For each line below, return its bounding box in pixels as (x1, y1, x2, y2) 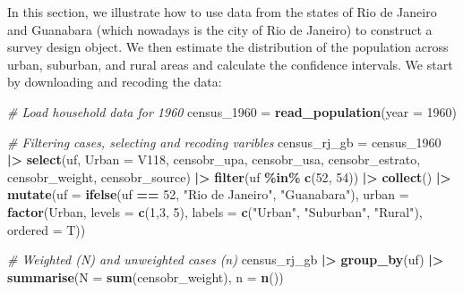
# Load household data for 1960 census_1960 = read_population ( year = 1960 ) (7, 102, 458, 121)
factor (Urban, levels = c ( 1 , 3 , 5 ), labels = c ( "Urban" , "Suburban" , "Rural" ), (7, 202, 423, 221)
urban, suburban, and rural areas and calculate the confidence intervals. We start (7, 54, 453, 73)
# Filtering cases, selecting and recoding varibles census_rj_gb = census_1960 (7, 132, 442, 151)
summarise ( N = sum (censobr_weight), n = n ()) (7, 267, 284, 286)
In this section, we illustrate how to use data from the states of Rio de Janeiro (7, 3, 437, 21)
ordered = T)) (7, 220, 86, 239)
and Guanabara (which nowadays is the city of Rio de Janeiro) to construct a (7, 20, 433, 38)
